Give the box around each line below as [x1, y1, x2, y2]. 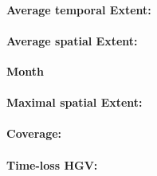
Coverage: [6, 125, 62, 142]
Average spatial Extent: [6, 32, 138, 49]
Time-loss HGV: [6, 156, 98, 173]
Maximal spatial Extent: [6, 94, 143, 111]
